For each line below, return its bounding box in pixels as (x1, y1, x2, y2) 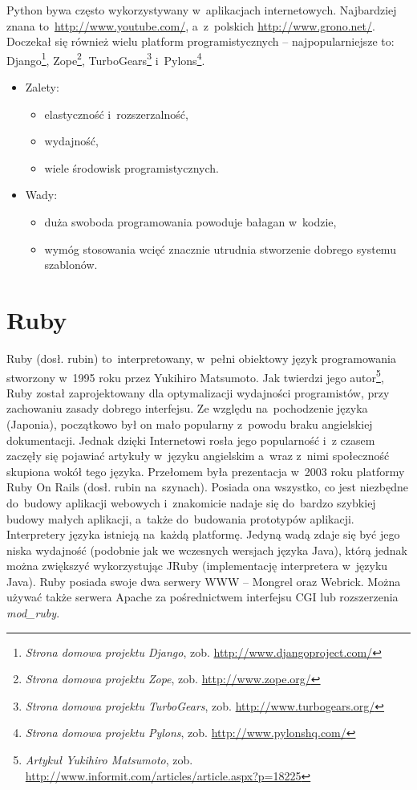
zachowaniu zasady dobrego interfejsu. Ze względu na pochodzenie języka (6, 400, 368, 417)
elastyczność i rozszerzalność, (44, 105, 188, 122)
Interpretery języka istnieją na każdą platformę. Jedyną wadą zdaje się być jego (6, 526, 400, 543)
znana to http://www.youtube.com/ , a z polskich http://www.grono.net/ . (6, 17, 375, 34)
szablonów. (44, 256, 98, 273)
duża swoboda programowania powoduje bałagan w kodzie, (44, 214, 337, 230)
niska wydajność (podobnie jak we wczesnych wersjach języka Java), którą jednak (6, 541, 407, 558)
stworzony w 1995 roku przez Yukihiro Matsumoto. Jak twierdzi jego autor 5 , (6, 366, 384, 385)
